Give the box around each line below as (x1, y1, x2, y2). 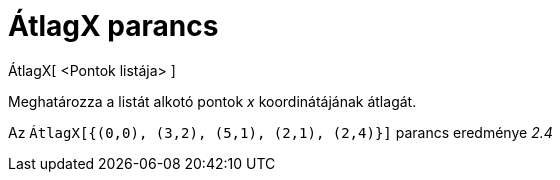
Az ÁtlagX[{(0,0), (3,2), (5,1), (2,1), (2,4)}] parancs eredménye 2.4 (8, 123, 553, 141)
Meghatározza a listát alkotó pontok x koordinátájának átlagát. (8, 92, 417, 110)
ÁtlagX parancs (8, 9, 219, 43)
